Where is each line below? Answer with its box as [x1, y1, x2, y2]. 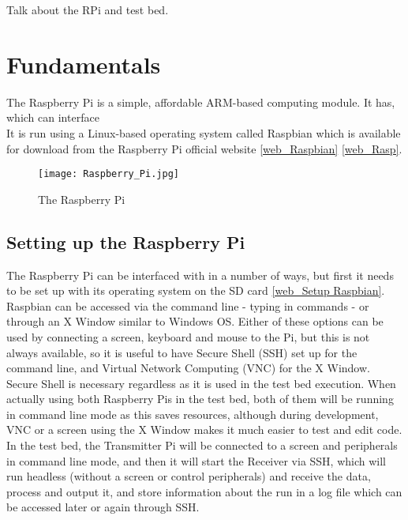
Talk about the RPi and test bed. [6, 2, 169, 17]
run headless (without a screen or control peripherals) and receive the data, [6, 468, 371, 484]
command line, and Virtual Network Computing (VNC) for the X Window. [6, 360, 370, 376]
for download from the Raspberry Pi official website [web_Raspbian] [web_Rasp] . [6, 140, 402, 156]
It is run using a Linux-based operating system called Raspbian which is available [6, 124, 401, 141]
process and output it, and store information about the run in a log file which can [6, 483, 402, 499]
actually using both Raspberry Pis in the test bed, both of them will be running [6, 390, 394, 407]
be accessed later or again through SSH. [6, 499, 200, 515]
